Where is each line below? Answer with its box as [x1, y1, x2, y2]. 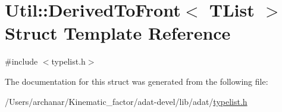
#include [5, 55, 38, 68]
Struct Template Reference [5, 21, 231, 45]
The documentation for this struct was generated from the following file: [5, 75, 268, 87]
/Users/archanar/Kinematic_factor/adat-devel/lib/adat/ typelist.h [5, 95, 247, 107]
